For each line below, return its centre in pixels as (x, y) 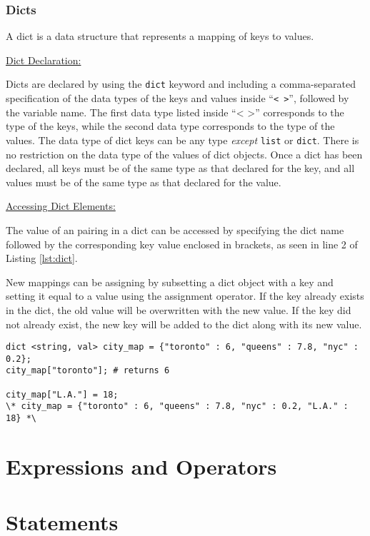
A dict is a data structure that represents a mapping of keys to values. (160, 36)
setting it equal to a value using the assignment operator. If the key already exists (185, 296)
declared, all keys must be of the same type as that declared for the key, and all (180, 168)
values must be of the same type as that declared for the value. (144, 182)
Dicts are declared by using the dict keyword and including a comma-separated (181, 84)
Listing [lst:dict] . (42, 258)
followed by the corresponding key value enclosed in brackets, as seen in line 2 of (182, 244)
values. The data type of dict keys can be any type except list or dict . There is (182, 140)
